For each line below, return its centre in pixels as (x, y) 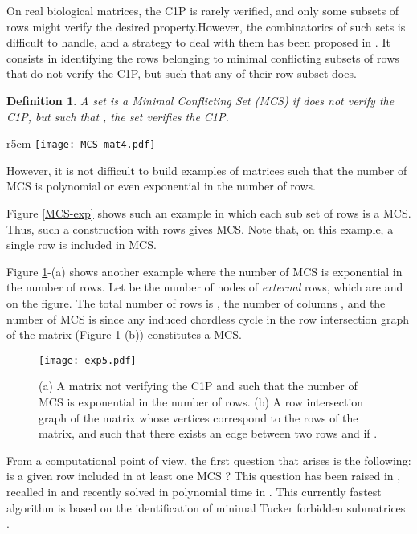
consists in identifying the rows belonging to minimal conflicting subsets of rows (203, 57)
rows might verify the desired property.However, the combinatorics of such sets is (206, 26)
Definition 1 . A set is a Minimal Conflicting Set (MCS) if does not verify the (200, 100)
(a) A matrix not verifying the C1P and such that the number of (198, 386)
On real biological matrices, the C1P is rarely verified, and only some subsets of (203, 10)
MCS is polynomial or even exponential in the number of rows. (161, 186)
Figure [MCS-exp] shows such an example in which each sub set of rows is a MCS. (209, 213)
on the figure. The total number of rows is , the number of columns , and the (196, 302)
